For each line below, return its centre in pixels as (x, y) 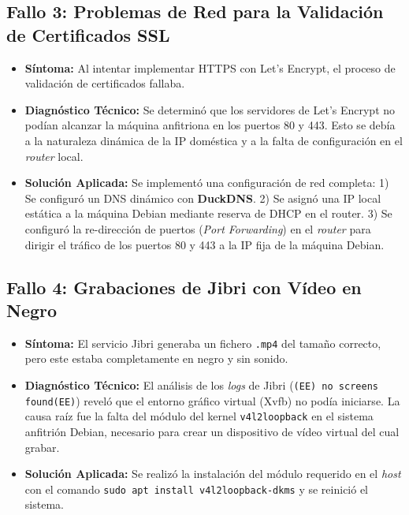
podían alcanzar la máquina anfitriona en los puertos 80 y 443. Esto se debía (210, 125)
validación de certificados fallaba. (105, 83)
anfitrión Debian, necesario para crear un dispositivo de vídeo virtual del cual (212, 431)
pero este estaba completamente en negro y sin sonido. (156, 358)
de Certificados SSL (88, 34)
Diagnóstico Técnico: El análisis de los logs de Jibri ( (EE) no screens (201, 384)
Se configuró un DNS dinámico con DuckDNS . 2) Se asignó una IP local (203, 198)
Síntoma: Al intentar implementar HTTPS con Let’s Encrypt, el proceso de (210, 67)
